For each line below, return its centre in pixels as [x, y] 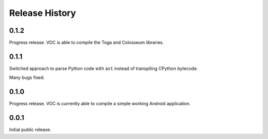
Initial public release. [30, 130]
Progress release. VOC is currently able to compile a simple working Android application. [100, 104]
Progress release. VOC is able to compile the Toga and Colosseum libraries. [86, 43]
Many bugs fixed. [27, 77]
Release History [43, 13]
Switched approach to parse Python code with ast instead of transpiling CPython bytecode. [103, 68]
